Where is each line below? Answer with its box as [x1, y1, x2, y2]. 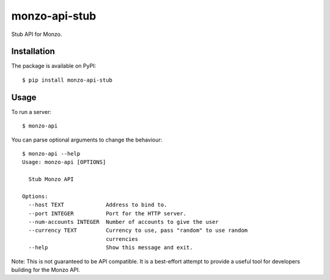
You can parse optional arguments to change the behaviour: [11, 136, 163, 143]
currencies [106, 235, 139, 242]
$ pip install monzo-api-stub [22, 76, 113, 84]
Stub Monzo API [28, 176, 74, 183]
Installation [11, 46, 55, 57]
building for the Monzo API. [11, 266, 81, 273]
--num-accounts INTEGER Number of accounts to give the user [28, 218, 219, 226]
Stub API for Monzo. [11, 31, 62, 38]
